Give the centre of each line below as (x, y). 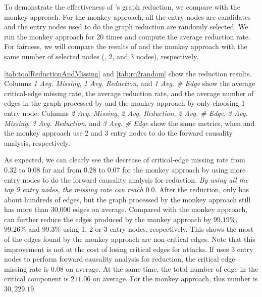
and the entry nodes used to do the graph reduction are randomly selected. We (126, 27)
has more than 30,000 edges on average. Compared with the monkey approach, (126, 209)
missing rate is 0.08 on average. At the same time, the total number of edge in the (131, 268)
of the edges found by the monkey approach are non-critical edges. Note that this (130, 239)
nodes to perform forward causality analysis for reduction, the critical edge (120, 259)
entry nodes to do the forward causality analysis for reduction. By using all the (126, 179)
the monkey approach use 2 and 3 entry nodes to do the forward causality (118, 133)
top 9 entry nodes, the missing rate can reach (74, 189)
